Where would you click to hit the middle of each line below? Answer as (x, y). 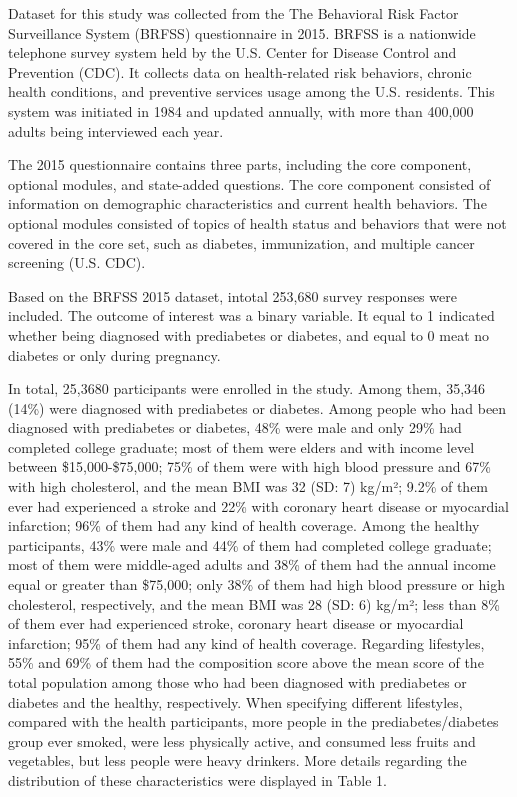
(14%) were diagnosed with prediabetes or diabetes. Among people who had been (257, 407)
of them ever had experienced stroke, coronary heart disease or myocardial (236, 623)
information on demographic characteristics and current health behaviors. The (247, 203)
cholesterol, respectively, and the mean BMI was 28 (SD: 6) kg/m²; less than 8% (254, 603)
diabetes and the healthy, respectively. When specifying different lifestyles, (235, 701)
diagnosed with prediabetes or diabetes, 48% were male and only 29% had (235, 427)
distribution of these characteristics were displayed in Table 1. (197, 779)
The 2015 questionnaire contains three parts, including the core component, (240, 164)
